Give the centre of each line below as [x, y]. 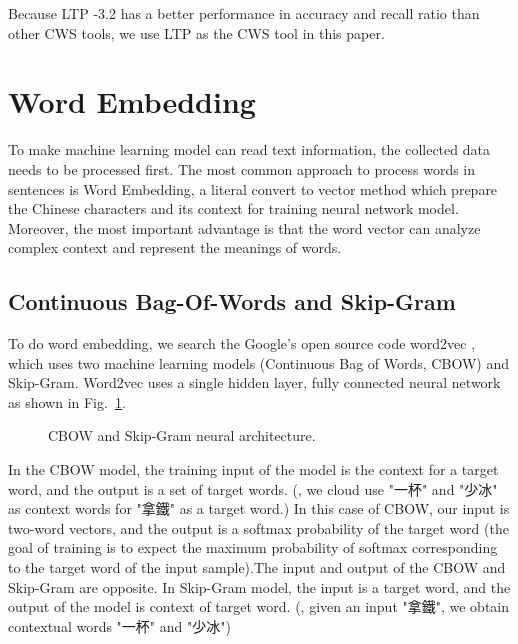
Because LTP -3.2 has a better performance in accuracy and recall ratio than [244, 13]
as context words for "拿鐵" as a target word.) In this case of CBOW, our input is [259, 508]
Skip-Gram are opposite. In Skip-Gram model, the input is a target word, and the [259, 586]
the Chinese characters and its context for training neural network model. [233, 208]
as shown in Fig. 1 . [67, 401]
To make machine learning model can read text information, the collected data [249, 149]
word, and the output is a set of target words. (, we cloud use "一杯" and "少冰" [253, 488]
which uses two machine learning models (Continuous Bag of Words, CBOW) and [258, 362]
